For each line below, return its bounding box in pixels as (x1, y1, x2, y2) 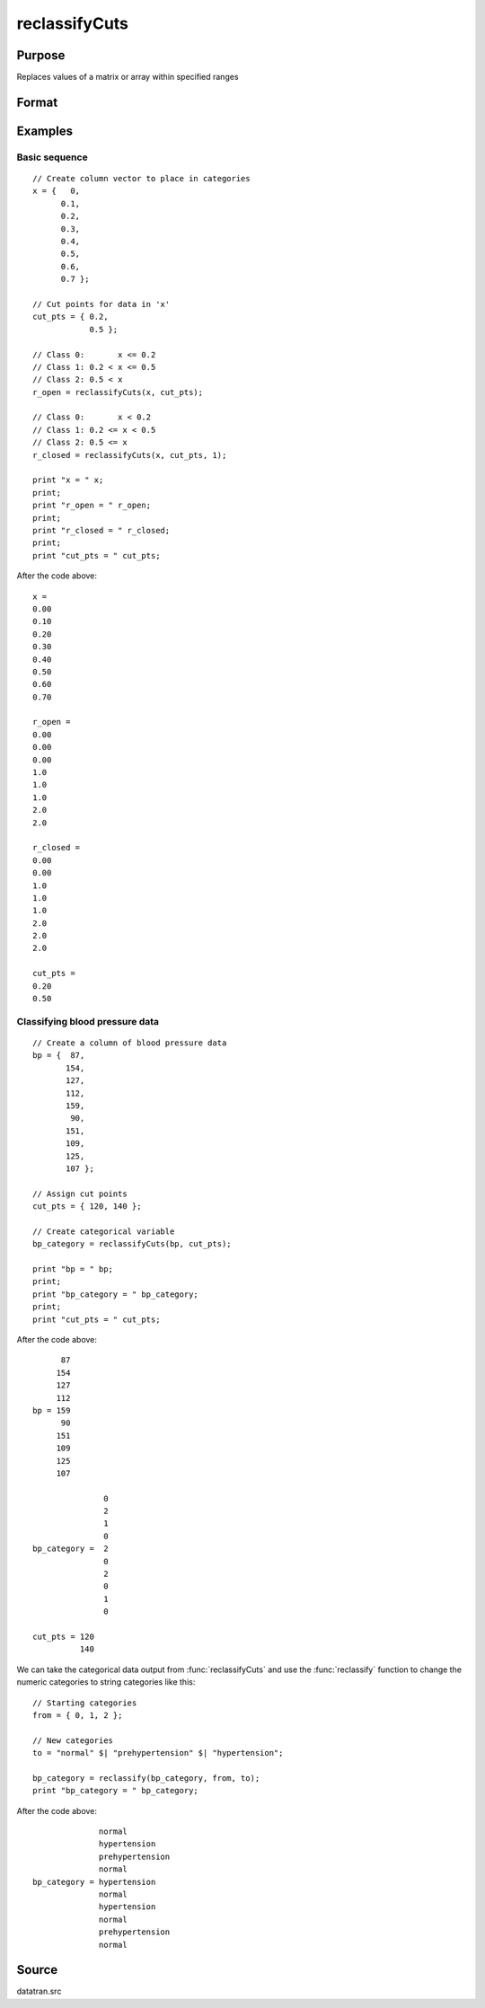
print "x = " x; (32, 475, 104, 485)
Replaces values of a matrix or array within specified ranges (16, 72, 239, 83)
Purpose (16, 48, 66, 63)
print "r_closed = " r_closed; (32, 525, 171, 535)
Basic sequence (16, 151, 89, 163)
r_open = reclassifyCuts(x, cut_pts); (32, 387, 204, 397)
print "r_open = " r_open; (32, 500, 152, 511)
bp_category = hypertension (32, 1877, 156, 1887)
